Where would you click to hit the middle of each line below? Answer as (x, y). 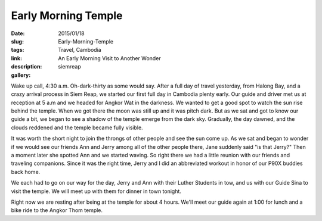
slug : (17, 41)
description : (27, 67)
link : (17, 58)
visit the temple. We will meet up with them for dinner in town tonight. (96, 191)
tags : (18, 50)
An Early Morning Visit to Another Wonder (109, 58)
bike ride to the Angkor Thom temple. (57, 210)
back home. (26, 172)
